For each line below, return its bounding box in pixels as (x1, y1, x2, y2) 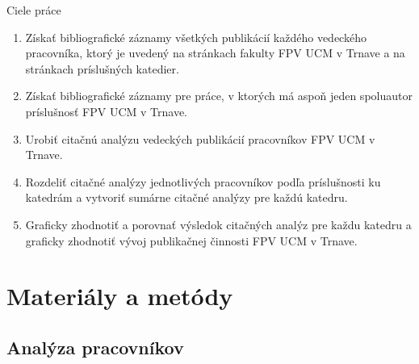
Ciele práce (6, 2, 61, 18)
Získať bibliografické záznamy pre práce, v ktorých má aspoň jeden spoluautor (25, 87, 413, 104)
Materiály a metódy (6, 279, 233, 312)
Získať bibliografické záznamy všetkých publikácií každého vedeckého (25, 28, 367, 45)
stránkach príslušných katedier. (25, 60, 179, 77)
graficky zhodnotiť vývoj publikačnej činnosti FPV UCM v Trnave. (25, 232, 358, 249)
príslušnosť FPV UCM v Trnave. (25, 103, 188, 119)
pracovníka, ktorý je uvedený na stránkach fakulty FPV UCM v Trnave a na (25, 44, 405, 61)
